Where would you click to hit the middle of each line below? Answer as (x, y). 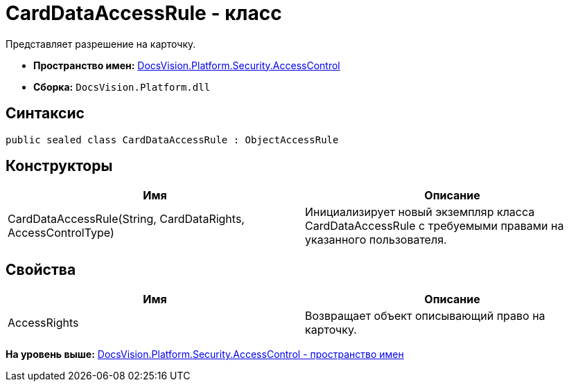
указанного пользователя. (376, 240)
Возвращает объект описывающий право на (425, 316)
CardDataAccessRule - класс (144, 13)
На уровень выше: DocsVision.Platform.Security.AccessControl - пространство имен (205, 354)
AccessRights (43, 323)
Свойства (41, 269)
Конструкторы (59, 166)
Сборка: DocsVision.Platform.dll (122, 87)
